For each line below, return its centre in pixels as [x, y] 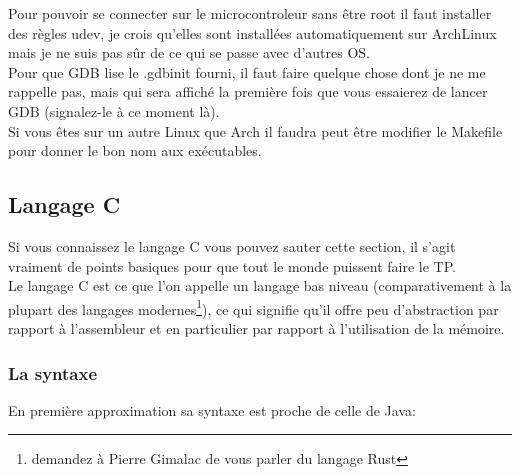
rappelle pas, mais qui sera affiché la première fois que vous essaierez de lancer [248, 91]
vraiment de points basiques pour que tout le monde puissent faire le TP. [232, 265]
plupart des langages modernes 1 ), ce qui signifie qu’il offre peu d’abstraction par [253, 307]
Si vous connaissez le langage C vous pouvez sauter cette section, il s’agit [232, 245]
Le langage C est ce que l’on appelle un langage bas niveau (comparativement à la [260, 285]
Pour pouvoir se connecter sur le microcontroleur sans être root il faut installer [250, 13]
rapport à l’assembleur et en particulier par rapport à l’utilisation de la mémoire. [256, 327]
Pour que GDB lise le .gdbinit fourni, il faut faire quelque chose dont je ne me [247, 71]
